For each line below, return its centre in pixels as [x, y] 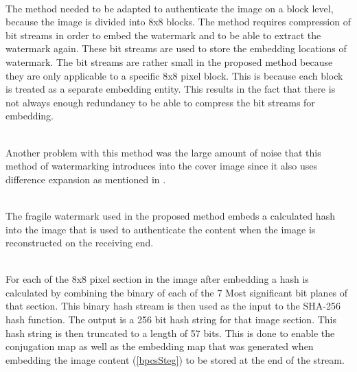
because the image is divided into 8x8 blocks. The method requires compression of [178, 22]
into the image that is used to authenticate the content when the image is [161, 229]
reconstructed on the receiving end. [80, 243]
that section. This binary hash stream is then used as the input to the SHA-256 [173, 306]
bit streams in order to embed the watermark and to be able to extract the [163, 35]
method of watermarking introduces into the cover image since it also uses [161, 166]
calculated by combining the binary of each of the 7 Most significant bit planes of [177, 292]
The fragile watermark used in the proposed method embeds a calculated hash [170, 215]
